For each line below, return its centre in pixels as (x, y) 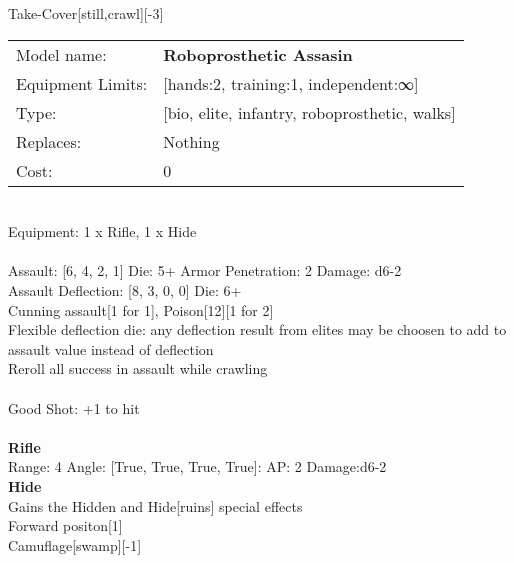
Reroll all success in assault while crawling (138, 368)
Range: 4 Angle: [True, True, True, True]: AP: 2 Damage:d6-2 (197, 466)
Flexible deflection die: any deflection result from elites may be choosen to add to (257, 329)
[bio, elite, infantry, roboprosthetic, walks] (309, 112)
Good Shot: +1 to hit (74, 407)
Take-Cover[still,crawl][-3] (86, 13)
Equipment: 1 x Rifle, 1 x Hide (102, 231)
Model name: (61, 54)
